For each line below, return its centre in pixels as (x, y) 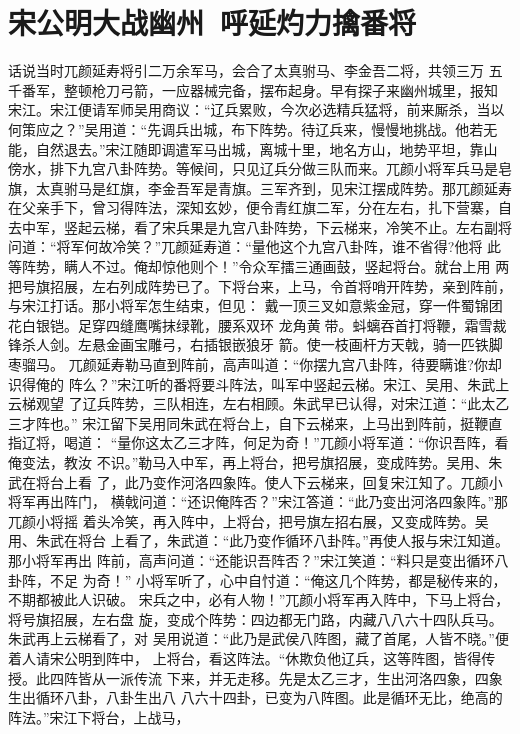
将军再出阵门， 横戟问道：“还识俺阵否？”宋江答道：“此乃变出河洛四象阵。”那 (258, 501)
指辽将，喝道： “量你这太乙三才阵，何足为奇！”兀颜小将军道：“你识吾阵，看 (258, 442)
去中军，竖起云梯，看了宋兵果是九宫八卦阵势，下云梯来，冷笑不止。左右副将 (260, 226)
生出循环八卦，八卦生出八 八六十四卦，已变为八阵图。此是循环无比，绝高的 (255, 697)
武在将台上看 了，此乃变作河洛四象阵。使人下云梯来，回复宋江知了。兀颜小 (255, 481)
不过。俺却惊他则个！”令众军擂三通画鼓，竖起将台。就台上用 (291, 266)
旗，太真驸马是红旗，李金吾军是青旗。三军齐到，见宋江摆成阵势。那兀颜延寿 (260, 187)
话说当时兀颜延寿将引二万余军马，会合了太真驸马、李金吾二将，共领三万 (246, 70)
